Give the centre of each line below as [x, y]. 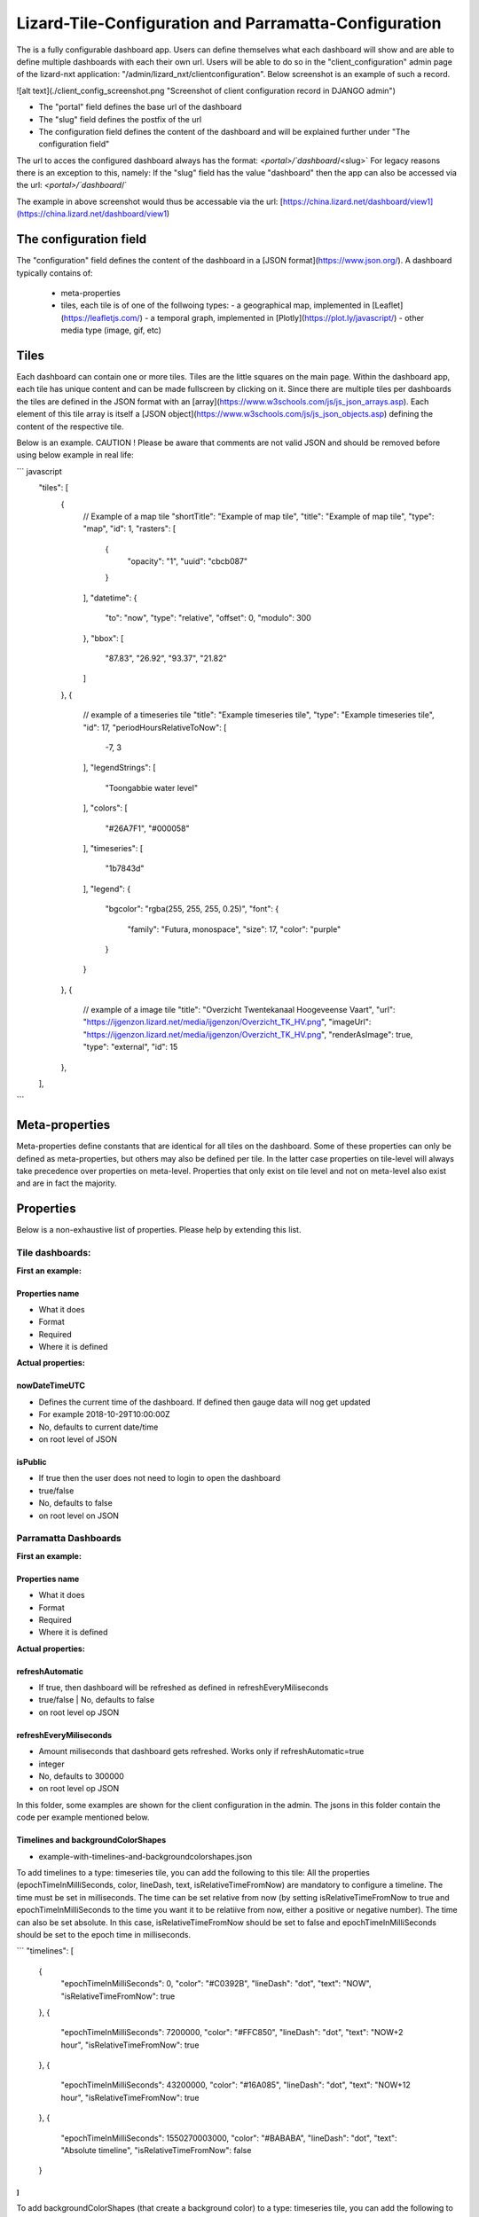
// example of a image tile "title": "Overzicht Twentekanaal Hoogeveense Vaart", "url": [239, 1010]
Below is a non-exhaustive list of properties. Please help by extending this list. [159, 1230]
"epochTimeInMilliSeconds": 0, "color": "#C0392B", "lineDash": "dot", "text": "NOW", [216, 1984]
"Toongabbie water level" [152, 787]
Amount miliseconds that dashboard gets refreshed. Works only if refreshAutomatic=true [201, 1751]
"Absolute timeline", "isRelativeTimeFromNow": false [156, 2150]
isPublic [32, 1462]
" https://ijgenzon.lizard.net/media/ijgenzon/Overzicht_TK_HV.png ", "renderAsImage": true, [248, 1034]
